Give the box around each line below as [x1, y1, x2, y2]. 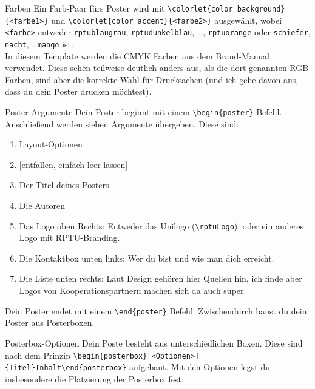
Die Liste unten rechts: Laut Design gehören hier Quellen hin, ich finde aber [19, 272, 302, 285]
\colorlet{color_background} [168, 5, 285, 13]
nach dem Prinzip [5, 348, 70, 361]
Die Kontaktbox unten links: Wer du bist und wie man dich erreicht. [19, 251, 274, 264]
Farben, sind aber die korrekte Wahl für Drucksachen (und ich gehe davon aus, [5, 73, 299, 86]
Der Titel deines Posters [19, 178, 109, 191]
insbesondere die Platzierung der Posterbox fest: [5, 372, 184, 385]
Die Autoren [19, 199, 66, 212]
